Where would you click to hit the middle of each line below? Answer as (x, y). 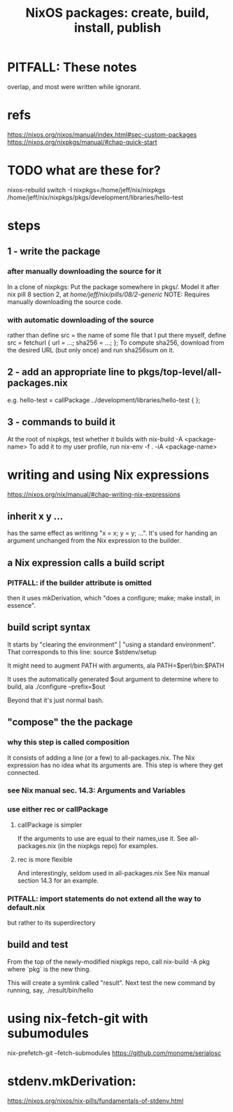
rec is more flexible (45, 859)
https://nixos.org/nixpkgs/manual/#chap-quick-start (82, 142)
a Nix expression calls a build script (86, 563)
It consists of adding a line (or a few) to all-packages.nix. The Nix (101, 757)
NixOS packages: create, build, (118, 13)
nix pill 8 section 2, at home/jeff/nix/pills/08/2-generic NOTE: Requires (108, 294)
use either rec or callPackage (58, 809)
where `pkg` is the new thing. (49, 969)
